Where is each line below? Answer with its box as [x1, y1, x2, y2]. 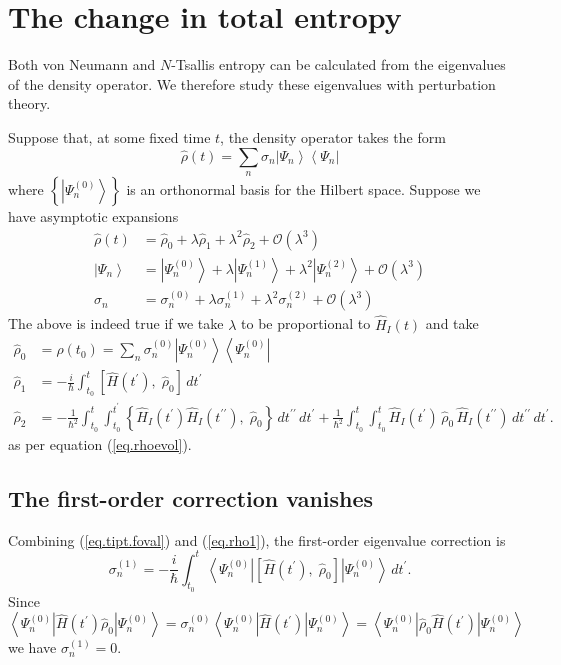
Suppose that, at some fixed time [8, 126, 211, 147]
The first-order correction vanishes [8, 482, 374, 513]
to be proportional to [241, 313, 371, 334]
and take [425, 313, 479, 334]
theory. [8, 93, 51, 114]
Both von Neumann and [8, 54, 156, 75]
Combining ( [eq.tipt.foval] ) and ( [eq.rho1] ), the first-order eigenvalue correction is [8, 529, 506, 550]
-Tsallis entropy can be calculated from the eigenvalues [171, 54, 506, 75]
